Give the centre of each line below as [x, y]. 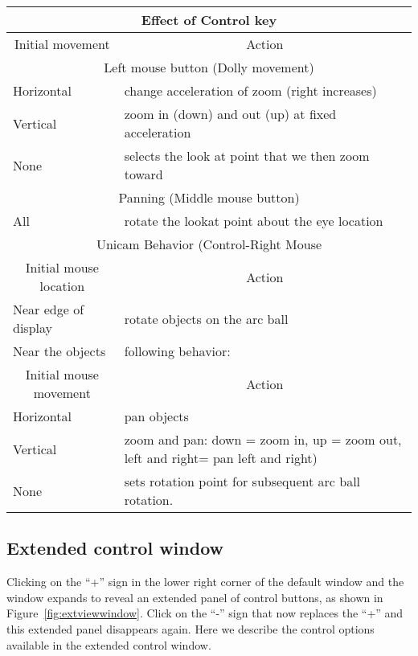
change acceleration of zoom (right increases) [250, 90]
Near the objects [59, 351]
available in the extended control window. [109, 644]
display [33, 328]
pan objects [156, 416]
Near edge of [49, 309]
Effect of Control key [209, 20]
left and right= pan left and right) [221, 458]
